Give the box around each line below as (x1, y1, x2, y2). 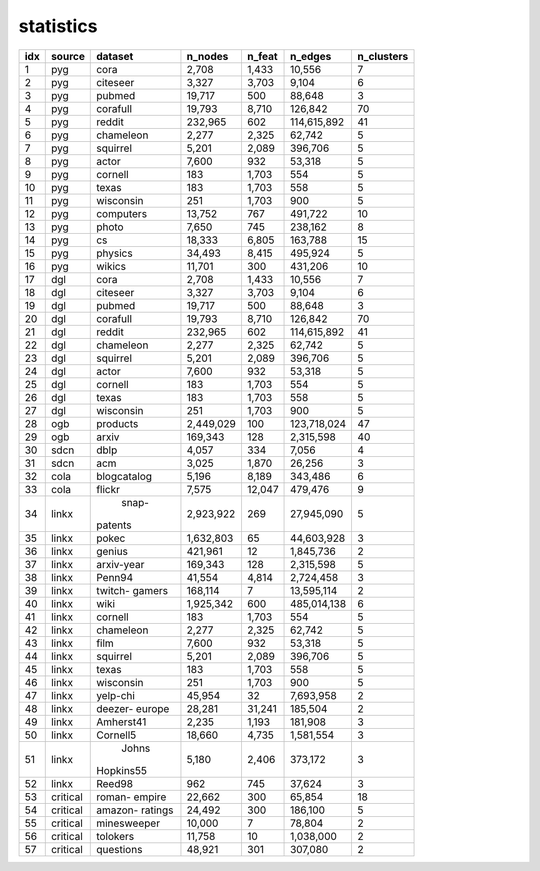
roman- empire (96, 790, 167, 804)
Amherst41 (96, 715, 147, 729)
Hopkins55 (96, 763, 148, 777)
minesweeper (96, 816, 160, 830)
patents (96, 518, 132, 532)
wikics (96, 259, 127, 273)
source (50, 49, 85, 63)
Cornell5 (96, 728, 137, 742)
